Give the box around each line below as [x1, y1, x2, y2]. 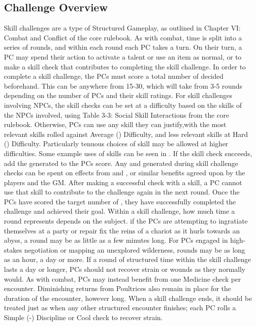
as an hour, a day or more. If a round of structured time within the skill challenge [4, 254, 251, 264]
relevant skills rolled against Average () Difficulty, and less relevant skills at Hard [4, 129, 248, 139]
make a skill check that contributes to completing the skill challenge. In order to [4, 61, 246, 71]
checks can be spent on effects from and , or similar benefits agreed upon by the [4, 167, 245, 178]
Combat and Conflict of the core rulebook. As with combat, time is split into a [4, 32, 242, 42]
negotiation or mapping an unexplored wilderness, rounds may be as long [24, 244, 245, 255]
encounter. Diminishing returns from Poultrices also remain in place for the [4, 283, 231, 293]
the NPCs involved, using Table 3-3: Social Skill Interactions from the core [4, 109, 229, 120]
